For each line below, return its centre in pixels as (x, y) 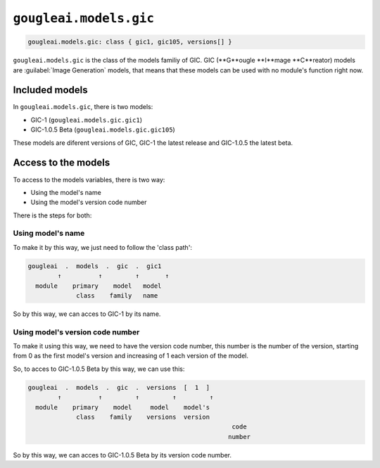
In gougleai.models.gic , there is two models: (83, 107)
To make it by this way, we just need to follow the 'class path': (103, 247)
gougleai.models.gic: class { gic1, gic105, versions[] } (130, 42)
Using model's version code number (76, 332)
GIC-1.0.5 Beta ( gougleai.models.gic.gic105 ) (103, 129)
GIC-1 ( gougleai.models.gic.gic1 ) (87, 120)
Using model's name (49, 234)
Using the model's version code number (89, 202)
